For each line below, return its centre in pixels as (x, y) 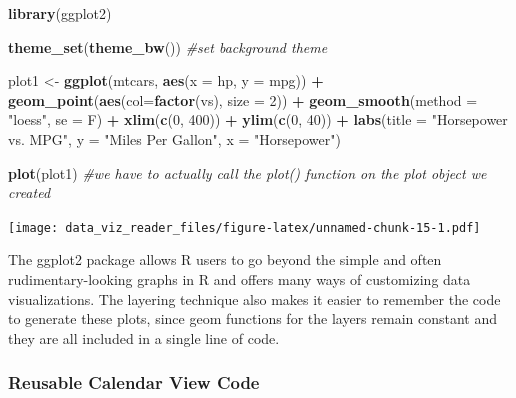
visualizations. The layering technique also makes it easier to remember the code (254, 298)
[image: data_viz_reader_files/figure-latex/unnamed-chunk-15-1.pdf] (244, 227)
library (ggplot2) (60, 13)
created (29, 192)
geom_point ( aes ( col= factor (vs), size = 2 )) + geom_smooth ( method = (243, 99)
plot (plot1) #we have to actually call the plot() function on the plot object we (247, 172)
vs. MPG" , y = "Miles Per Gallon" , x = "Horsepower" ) (174, 138)
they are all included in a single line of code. (144, 337)
